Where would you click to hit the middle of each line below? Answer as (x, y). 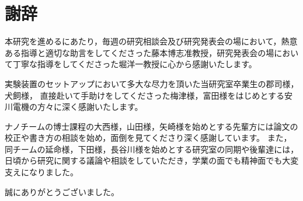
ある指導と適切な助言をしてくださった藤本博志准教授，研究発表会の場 (140, 52)
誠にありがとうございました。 (62, 191)
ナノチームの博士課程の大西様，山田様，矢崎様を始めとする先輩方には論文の (151, 126)
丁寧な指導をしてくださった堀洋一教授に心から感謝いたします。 (135, 64)
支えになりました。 (41, 172)
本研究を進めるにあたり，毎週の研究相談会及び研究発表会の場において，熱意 (151, 41)
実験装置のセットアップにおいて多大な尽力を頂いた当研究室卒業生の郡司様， (152, 83)
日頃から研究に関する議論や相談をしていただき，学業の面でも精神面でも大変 (152, 160)
